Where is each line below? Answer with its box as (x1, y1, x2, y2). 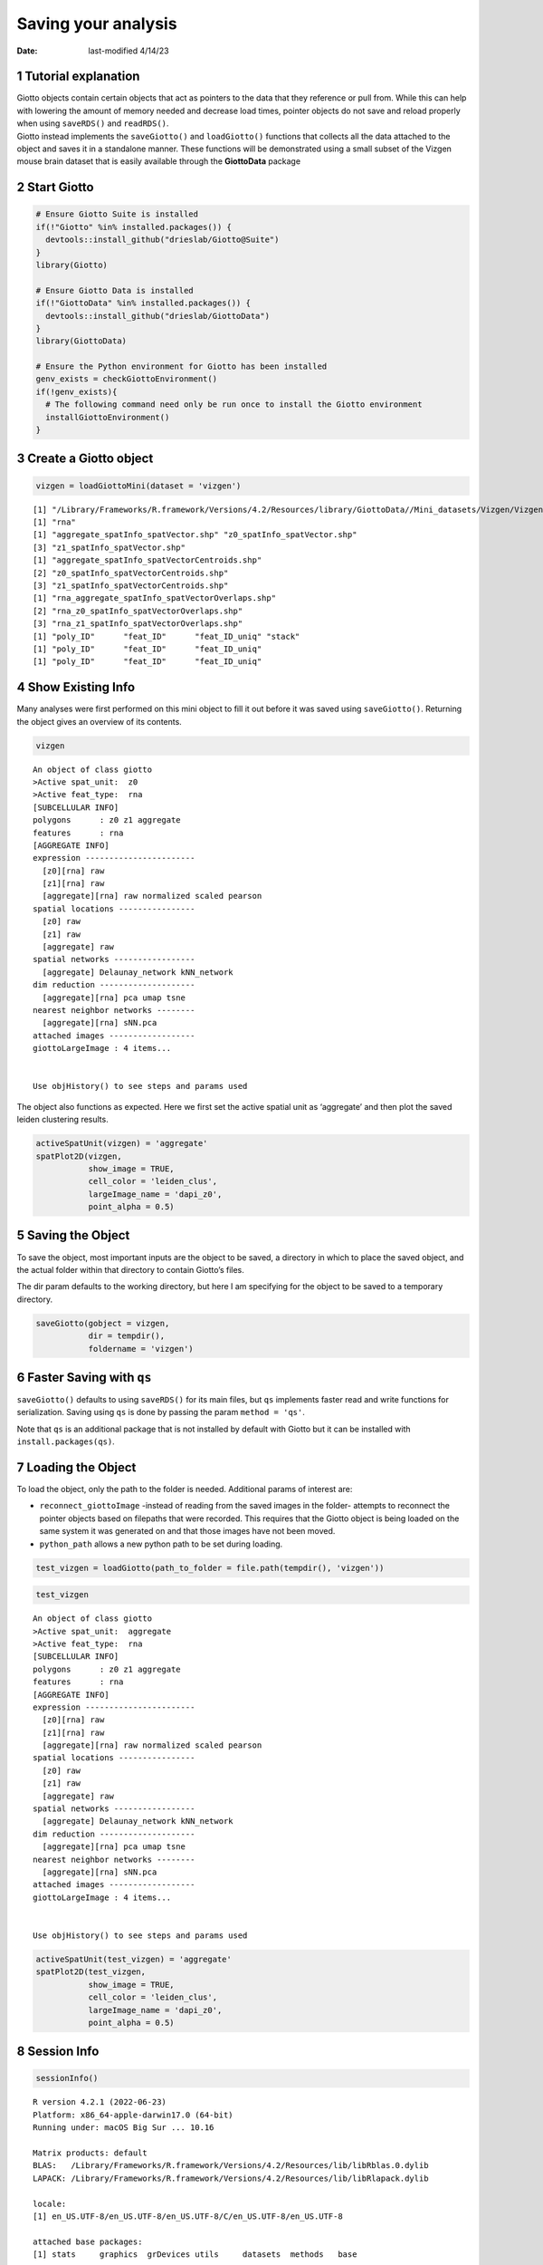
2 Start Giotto (16, 179, 94, 195)
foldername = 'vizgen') (88, 1344, 194, 1354)
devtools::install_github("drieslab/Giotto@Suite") (45, 235, 280, 245)
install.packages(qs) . (16, 1436, 115, 1447)
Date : (16, 45, 38, 56)
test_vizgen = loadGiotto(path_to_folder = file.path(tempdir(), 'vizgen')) (35, 1563, 385, 1573)
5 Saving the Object (16, 1228, 130, 1243)
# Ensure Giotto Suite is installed (35, 209, 199, 219)
